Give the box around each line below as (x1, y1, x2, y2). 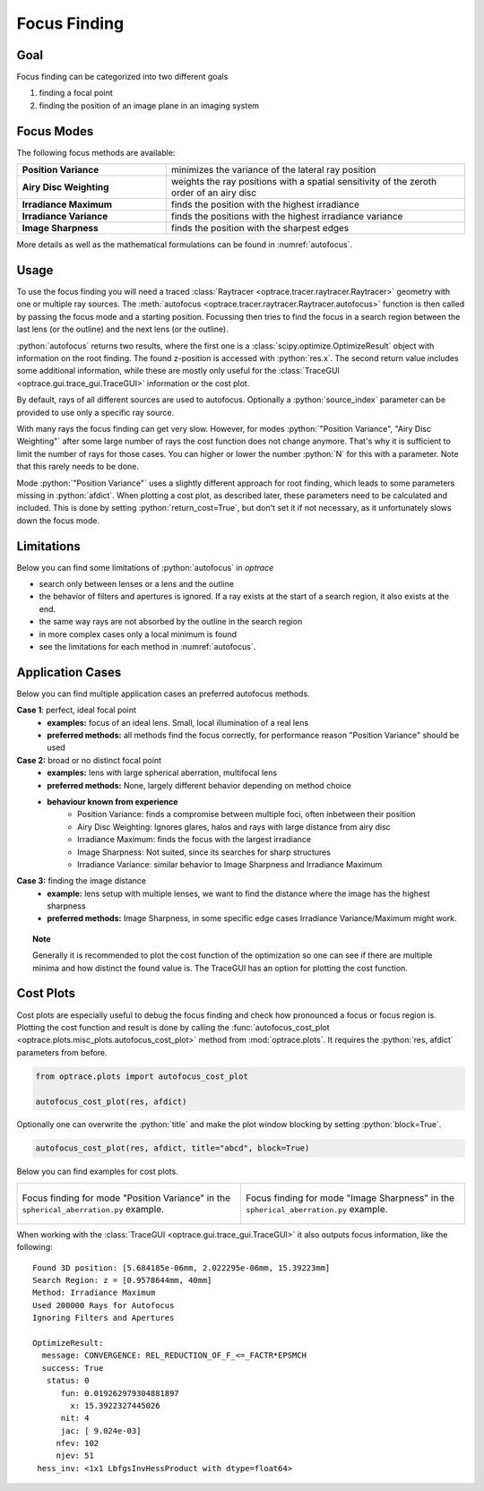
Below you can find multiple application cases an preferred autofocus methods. (16, 688, 310, 699)
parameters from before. (16, 1047, 108, 1057)
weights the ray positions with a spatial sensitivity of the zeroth (170, 176, 437, 188)
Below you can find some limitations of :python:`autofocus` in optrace (16, 562, 274, 573)
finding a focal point (39, 88, 114, 99)
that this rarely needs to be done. (16, 461, 139, 472)
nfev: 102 (56, 1438, 99, 1449)
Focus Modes (16, 124, 94, 139)
